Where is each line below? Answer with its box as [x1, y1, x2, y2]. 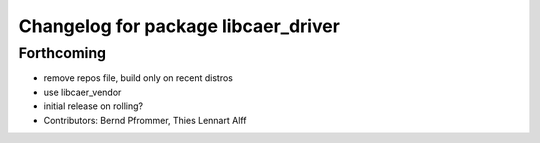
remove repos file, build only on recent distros [43, 72, 234, 84]
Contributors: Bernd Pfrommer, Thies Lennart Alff [43, 114, 247, 126]
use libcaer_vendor [43, 86, 122, 98]
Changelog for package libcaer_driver [18, 15, 340, 37]
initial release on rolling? [43, 100, 144, 112]
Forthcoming [18, 44, 107, 62]
